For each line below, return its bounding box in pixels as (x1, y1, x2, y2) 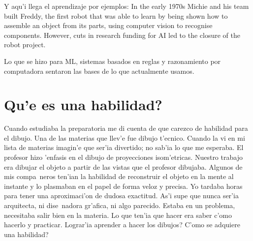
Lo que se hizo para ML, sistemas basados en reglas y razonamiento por (4, 56, 221, 66)
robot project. (4, 39, 46, 50)
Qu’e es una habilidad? (4, 94, 162, 115)
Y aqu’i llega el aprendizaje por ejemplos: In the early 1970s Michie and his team (4, 1, 249, 11)
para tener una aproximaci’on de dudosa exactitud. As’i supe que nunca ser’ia (4, 190, 239, 201)
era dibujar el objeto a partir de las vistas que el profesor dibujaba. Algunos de (4, 161, 243, 172)
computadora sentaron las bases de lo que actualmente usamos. (4, 65, 194, 76)
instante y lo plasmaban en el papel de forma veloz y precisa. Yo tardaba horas (4, 181, 243, 191)
